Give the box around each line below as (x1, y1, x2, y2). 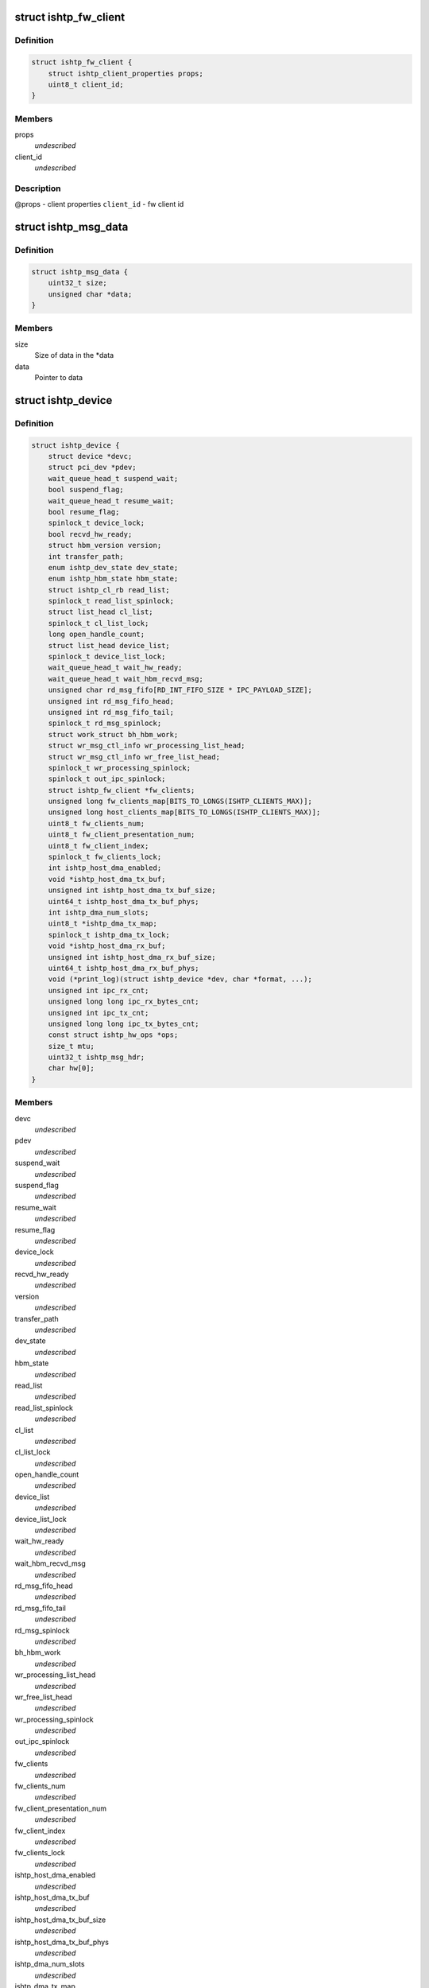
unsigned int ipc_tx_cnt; (48, 1008, 149, 1017)
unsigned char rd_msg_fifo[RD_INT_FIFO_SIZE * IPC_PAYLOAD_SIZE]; (48, 685, 313, 695)
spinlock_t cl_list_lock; (48, 619, 149, 627)
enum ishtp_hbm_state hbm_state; (48, 574, 179, 584)
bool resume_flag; (48, 507, 120, 516)
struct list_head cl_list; (48, 608, 154, 616)
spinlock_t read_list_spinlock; (48, 596, 175, 606)
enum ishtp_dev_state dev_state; (48, 563, 179, 572)
